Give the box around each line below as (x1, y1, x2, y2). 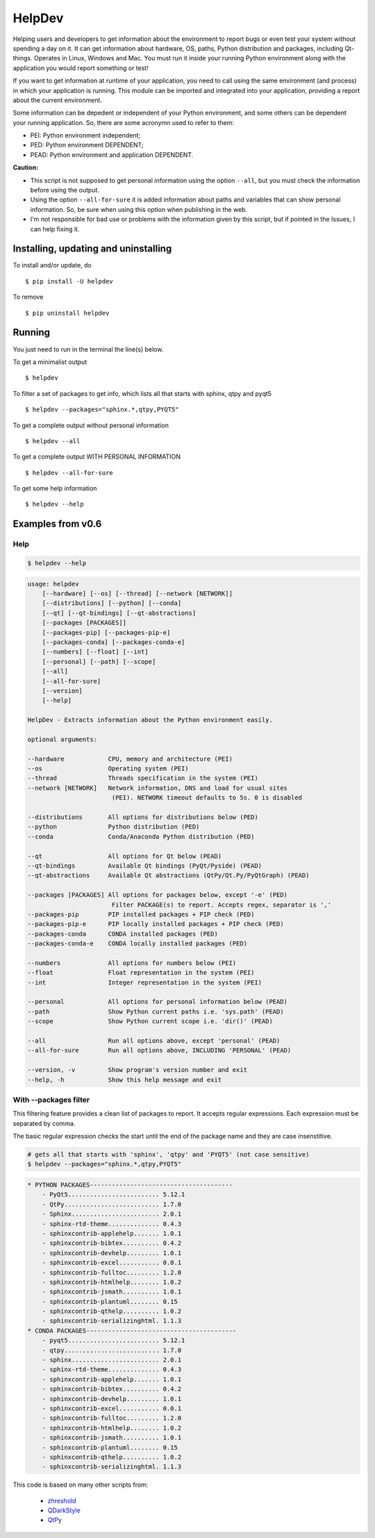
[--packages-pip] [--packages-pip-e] (42, 629, 171, 636)
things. (12, 54, 33, 63)
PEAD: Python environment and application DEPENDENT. (30, 150, 194, 159)
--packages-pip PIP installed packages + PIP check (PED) (27, 910, 255, 918)
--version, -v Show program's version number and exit (27, 1066, 248, 1074)
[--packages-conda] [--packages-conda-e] (42, 638, 185, 646)
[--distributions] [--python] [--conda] (42, 600, 182, 607)
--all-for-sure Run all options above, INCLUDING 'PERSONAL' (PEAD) (27, 1046, 292, 1055)
